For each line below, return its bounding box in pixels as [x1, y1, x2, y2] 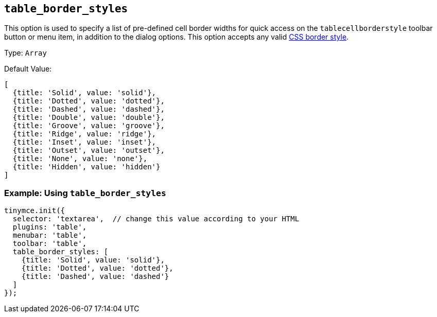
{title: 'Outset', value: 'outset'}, [12, 146, 165, 155]
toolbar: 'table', [12, 239, 87, 248]
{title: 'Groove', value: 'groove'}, [12, 121, 165, 130]
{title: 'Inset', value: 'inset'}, [12, 138, 156, 147]
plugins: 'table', [12, 223, 87, 232]
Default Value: [4, 64, 52, 74]
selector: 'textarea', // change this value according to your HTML [12, 215, 300, 223]
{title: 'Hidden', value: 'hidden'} [12, 163, 161, 171]
